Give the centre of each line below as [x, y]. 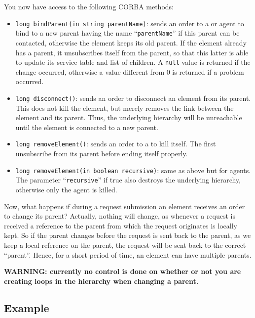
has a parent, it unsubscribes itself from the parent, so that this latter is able [132, 52]
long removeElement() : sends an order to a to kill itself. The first [116, 144]
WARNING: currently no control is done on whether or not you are [123, 271]
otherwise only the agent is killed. [66, 189]
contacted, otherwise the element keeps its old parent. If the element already [131, 42]
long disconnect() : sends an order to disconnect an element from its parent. [133, 98]
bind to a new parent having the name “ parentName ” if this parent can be [127, 33]
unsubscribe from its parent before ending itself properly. [102, 154]
